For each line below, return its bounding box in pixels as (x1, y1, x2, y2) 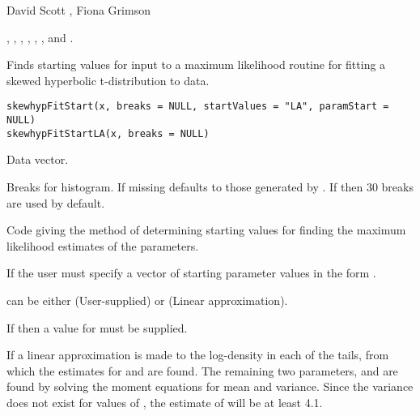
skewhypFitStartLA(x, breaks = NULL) (6, 127, 210, 139)
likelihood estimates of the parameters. (6, 237, 199, 254)
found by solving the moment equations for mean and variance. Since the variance (6, 378, 414, 395)
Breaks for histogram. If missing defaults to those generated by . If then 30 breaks (6, 178, 414, 195)
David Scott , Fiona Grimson (6, 2, 151, 18)
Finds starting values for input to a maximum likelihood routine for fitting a (6, 56, 386, 73)
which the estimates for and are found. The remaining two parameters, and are (6, 362, 398, 379)
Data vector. (6, 151, 69, 168)
